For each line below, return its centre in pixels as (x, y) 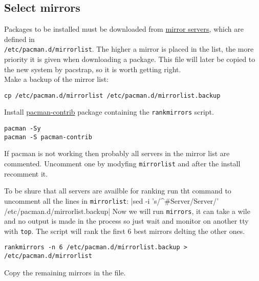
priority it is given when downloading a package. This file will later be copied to (130, 59)
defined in (19, 39)
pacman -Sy (23, 129)
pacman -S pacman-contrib (48, 137)
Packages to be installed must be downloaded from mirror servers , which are (124, 29)
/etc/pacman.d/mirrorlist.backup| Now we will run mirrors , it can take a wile (127, 211)
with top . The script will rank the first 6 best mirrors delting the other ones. (125, 231)
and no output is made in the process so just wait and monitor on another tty (126, 221)
